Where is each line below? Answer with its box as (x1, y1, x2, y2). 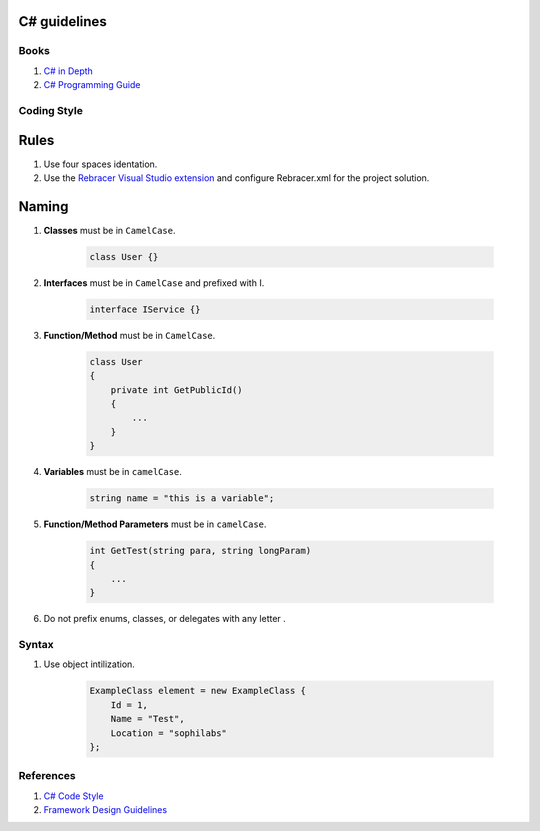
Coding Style (18, 103, 84, 117)
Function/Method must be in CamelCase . (43, 329, 216, 341)
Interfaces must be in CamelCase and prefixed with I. (43, 276, 265, 289)
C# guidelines (18, 13, 107, 30)
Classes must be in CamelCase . (43, 224, 176, 236)
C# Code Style (43, 790, 104, 802)
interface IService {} (89, 303, 201, 315)
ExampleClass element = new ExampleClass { (89, 685, 307, 697)
